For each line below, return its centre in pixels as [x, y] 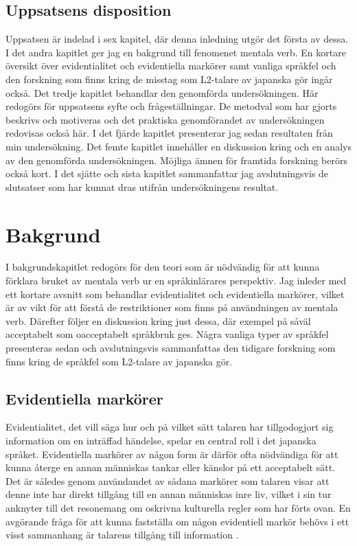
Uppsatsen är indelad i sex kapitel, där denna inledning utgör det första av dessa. [177, 39]
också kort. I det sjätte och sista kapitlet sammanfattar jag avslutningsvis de [167, 173]
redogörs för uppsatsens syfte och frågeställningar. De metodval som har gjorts [171, 106]
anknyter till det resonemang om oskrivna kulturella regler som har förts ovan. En [178, 507]
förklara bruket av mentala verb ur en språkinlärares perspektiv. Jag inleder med [176, 281]
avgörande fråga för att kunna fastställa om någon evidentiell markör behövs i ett [177, 521]
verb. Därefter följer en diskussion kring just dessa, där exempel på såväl [158, 320]
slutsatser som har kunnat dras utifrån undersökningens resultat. [142, 186]
